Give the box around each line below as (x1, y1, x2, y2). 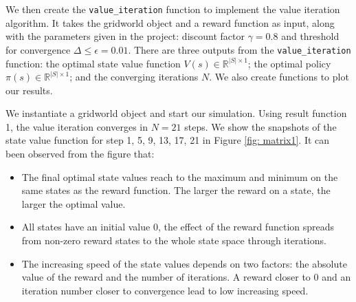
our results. (5, 83, 53, 97)
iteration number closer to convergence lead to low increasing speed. (21, 283, 309, 297)
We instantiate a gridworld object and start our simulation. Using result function (5, 106, 347, 120)
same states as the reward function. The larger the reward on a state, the (21, 183, 331, 197)
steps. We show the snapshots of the (184, 119, 337, 133)
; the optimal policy (247, 56, 331, 70)
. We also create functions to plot (209, 69, 349, 84)
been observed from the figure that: (5, 147, 155, 161)
